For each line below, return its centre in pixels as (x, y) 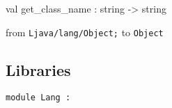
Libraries (38, 69)
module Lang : (38, 98)
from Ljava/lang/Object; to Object (85, 32)
